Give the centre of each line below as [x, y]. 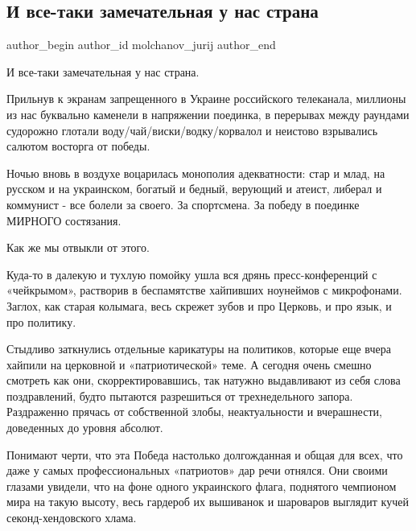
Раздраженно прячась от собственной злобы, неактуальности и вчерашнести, [194, 412]
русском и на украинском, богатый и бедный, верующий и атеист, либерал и [194, 189]
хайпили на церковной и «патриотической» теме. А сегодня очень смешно [189, 364]
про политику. [41, 321]
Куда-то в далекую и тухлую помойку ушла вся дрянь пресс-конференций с [192, 274]
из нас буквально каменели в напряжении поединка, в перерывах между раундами [208, 114]
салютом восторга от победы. [78, 146]
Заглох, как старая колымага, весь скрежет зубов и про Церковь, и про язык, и [199, 305]
